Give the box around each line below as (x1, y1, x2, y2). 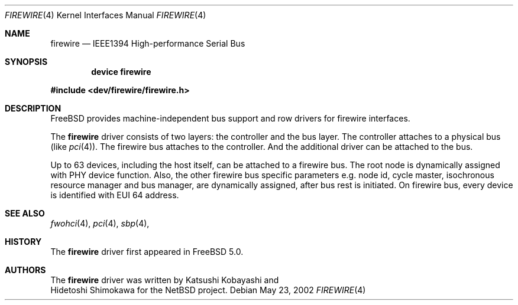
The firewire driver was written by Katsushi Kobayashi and (50, 275, 279, 285)
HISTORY (5, 237, 42, 247)
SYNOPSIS (5, 57, 48, 67)
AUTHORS (5, 265, 46, 275)
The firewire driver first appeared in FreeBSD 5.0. (50, 247, 244, 257)
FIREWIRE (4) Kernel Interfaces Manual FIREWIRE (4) (5, 10, 206, 20)
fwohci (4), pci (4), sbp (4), (50, 218, 150, 228)
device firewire (91, 67, 151, 77)
